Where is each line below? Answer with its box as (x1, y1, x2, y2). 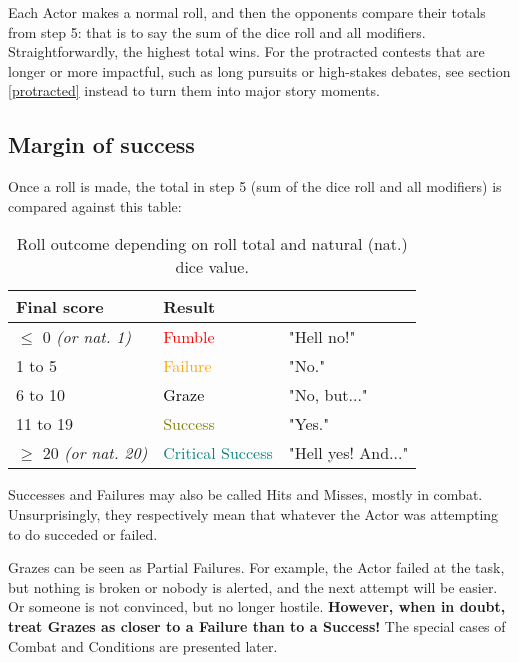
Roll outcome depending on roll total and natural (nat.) (16, 232, 408, 256)
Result (163, 295, 216, 319)
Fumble (163, 325, 215, 349)
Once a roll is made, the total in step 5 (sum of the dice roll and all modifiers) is (8, 176, 502, 197)
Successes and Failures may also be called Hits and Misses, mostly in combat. (8, 484, 483, 505)
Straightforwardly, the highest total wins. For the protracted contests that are (8, 41, 485, 62)
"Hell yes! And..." (288, 441, 409, 465)
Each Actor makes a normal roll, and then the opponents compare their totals (8, 2, 486, 22)
